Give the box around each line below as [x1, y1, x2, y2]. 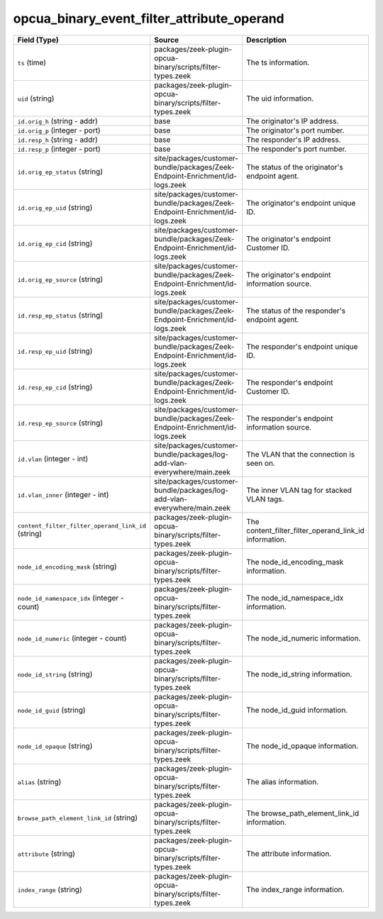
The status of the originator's [245, 162, 344, 172]
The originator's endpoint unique [245, 198, 356, 208]
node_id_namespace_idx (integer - [17, 593, 124, 603]
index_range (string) [17, 884, 82, 894]
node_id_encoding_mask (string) [17, 561, 117, 571]
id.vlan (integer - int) [17, 454, 89, 464]
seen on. [245, 458, 276, 468]
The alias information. [245, 776, 319, 786]
